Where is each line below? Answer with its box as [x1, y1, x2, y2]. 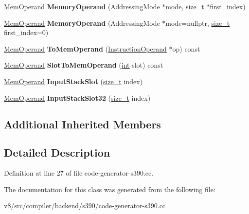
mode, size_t [165, 1, 204, 11]
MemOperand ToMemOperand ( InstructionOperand [4, 43, 167, 53]
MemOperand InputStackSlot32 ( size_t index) [4, 92, 151, 103]
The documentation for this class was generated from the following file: [4, 184, 215, 194]
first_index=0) [4, 27, 49, 37]
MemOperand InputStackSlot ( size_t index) [4, 76, 142, 86]
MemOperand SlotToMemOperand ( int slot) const [4, 60, 163, 70]
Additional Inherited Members [4, 116, 161, 131]
